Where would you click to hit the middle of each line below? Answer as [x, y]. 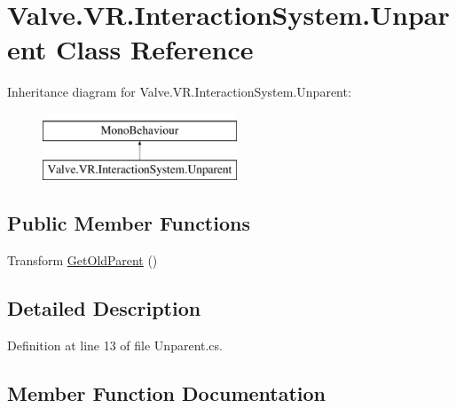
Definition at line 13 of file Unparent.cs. [115, 345]
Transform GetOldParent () [83, 260]
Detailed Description [104, 308]
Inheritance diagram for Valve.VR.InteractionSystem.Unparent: [179, 92]
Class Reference [154, 49]
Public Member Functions [129, 223]
